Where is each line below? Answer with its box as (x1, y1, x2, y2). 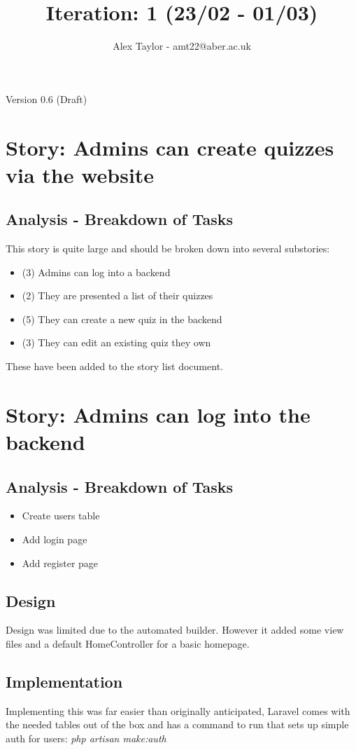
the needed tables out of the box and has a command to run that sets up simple (6, 717, 349, 732)
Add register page (22, 555, 99, 570)
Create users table (22, 508, 100, 523)
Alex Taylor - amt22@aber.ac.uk (113, 39, 251, 53)
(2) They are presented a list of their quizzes (22, 288, 213, 303)
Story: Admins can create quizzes (6, 132, 334, 161)
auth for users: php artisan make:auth (6, 730, 166, 745)
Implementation (6, 670, 123, 692)
